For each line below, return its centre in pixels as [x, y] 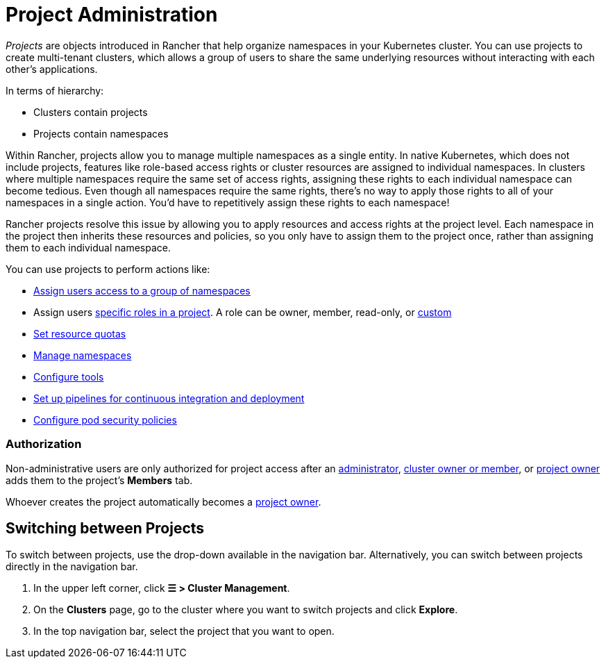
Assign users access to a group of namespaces [142, 290]
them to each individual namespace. [89, 247]
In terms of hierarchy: [55, 90]
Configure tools [69, 376]
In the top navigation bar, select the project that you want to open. [184, 631]
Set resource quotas [80, 333]
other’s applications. [52, 69]
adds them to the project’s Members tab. [99, 480]
